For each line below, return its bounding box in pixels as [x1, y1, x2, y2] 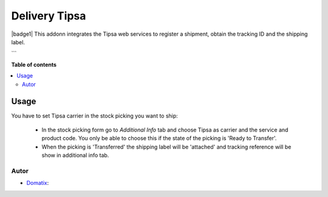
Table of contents [11, 61, 57, 68]
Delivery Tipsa [11, 9, 86, 22]
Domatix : [26, 179, 49, 187]
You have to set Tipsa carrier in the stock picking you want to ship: [11, 112, 179, 119]
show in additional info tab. [41, 152, 109, 159]
